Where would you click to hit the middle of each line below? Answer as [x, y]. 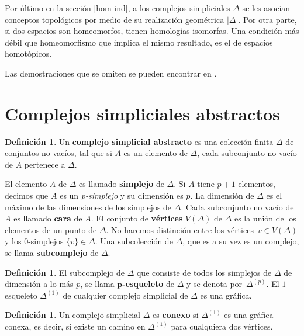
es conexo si [175, 315]
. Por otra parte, [267, 19]
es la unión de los [265, 218]
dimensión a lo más [39, 284]
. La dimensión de [222, 195]
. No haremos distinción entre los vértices [180, 229]
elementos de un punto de [51, 229]
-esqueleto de [148, 284]
